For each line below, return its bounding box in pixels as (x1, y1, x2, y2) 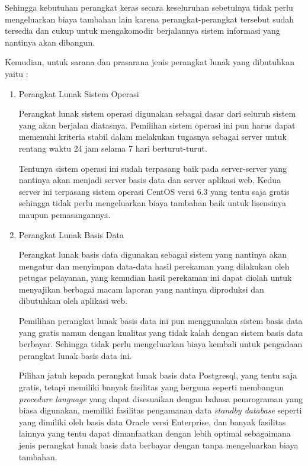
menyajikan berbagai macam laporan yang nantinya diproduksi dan (18, 283, 264, 295)
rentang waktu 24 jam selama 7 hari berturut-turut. (18, 142, 207, 154)
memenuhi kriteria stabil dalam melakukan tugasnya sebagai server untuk (18, 130, 287, 143)
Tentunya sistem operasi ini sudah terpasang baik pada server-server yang (18, 162, 287, 174)
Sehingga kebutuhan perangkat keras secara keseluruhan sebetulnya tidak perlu (5, 1, 293, 13)
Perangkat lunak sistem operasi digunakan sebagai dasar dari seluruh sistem (18, 107, 296, 120)
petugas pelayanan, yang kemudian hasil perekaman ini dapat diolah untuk (18, 271, 292, 284)
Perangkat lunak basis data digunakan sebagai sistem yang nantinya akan (18, 248, 287, 261)
